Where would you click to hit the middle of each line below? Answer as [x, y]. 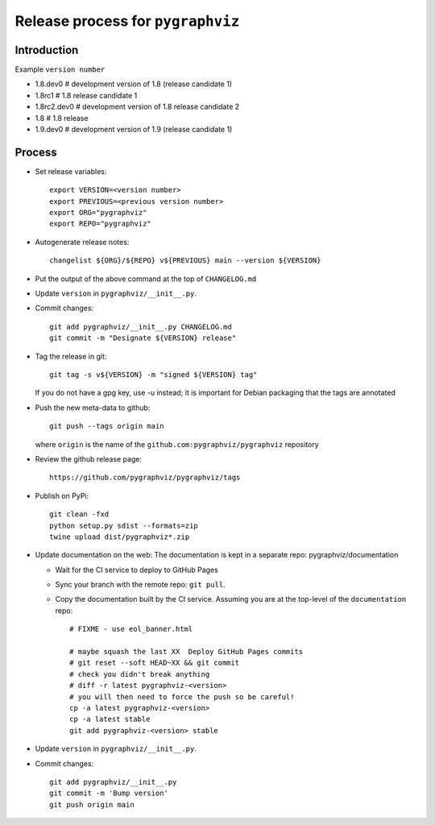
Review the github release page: [89, 458]
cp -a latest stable [110, 719]
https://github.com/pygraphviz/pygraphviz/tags [145, 478]
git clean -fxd [79, 514]
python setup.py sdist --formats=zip [124, 525]
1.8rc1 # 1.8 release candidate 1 [86, 95]
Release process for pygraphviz [127, 21]
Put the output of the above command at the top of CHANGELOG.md [146, 279]
